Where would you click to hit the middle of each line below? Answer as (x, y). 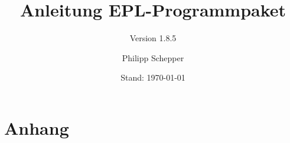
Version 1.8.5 (153, 38)
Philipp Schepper (153, 57)
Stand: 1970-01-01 (153, 77)
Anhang (37, 127)
